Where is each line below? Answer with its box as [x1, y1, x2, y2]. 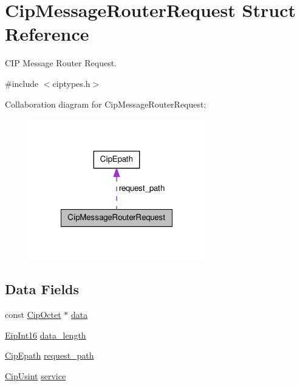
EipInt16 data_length [5, 328, 86, 341]
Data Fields [5, 280, 80, 298]
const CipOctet [5, 308, 61, 321]
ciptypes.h [52, 77, 90, 89]
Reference [5, 21, 89, 46]
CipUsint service [5, 369, 66, 382]
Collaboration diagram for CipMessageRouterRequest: [5, 97, 206, 110]
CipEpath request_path [5, 349, 94, 362]
